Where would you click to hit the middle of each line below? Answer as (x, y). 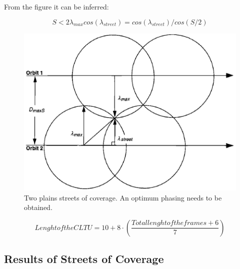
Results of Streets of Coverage (84, 259)
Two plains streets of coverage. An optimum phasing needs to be (123, 197)
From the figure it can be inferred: (56, 6)
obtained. (38, 207)
